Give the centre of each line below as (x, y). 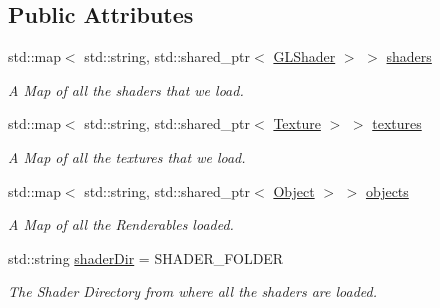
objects (387, 190)
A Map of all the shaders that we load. (126, 89)
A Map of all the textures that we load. (127, 156)
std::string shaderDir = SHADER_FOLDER (146, 257)
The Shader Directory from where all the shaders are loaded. (192, 291)
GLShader (304, 56)
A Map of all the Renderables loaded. (121, 224)
